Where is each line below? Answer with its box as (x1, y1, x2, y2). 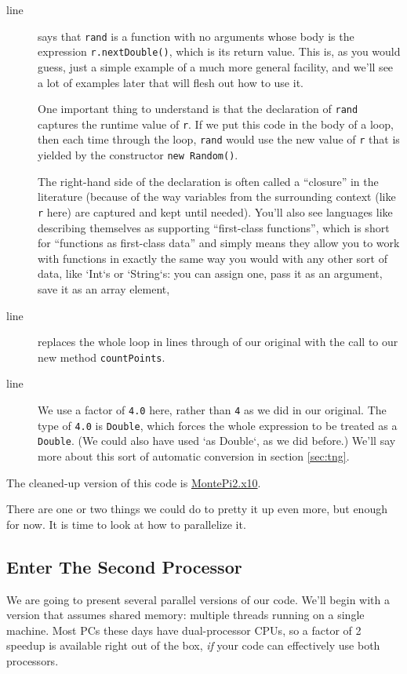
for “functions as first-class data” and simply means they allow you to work (38, 235, 400, 251)
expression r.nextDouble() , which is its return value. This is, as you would (38, 43, 401, 60)
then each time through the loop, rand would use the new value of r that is (38, 131, 400, 148)
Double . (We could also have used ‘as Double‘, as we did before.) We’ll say (38, 432, 396, 449)
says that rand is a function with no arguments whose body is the (38, 27, 354, 44)
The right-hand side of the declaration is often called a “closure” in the (38, 173, 379, 189)
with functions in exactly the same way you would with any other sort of (38, 250, 387, 266)
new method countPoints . (38, 348, 165, 365)
